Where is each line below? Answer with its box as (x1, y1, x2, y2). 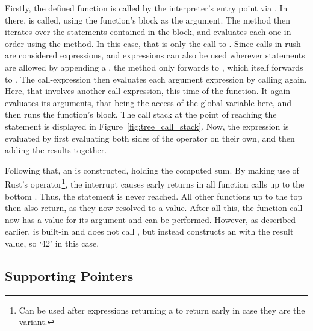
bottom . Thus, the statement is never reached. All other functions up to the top (5, 189, 303, 202)
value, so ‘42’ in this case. (5, 236, 99, 249)
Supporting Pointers (5, 266, 134, 285)
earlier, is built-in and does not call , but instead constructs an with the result (5, 225, 294, 238)
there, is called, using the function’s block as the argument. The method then (5, 13, 291, 26)
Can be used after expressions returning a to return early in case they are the (19, 303, 305, 316)
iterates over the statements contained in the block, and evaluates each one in (5, 25, 291, 38)
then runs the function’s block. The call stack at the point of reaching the (5, 108, 277, 121)
